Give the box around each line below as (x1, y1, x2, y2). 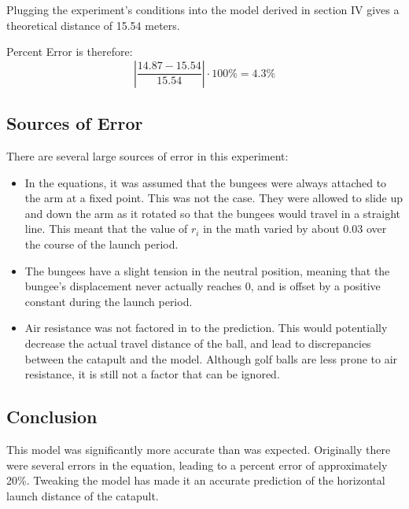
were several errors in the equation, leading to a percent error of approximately (6, 456, 388, 473)
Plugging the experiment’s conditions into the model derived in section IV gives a (6, 2, 400, 17)
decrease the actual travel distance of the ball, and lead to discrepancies (24, 334, 371, 351)
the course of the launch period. (24, 235, 179, 252)
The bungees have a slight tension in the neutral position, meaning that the (24, 262, 390, 278)
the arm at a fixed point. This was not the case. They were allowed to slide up (24, 190, 403, 206)
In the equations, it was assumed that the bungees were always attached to (24, 174, 387, 190)
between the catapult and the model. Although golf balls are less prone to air (24, 350, 398, 367)
